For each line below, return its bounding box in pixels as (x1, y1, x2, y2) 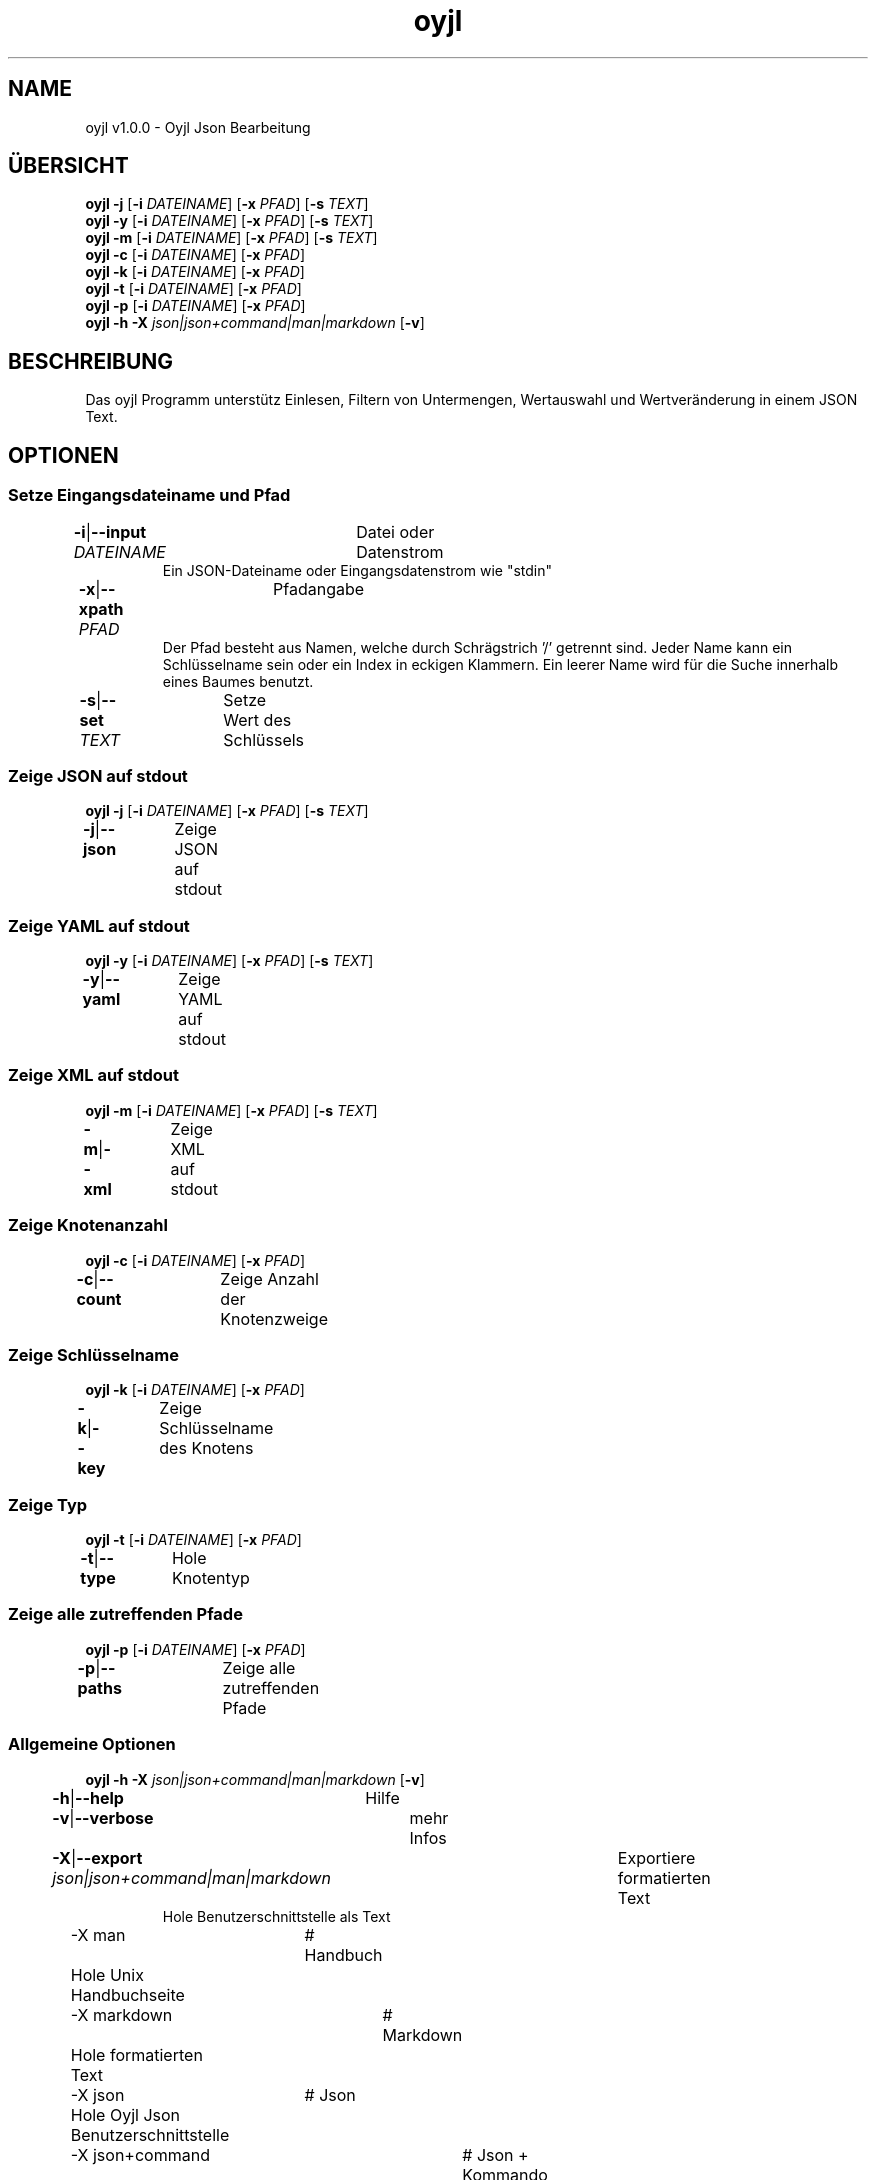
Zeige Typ (8, 1494, 88, 1515)
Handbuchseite (70, 1984, 185, 2005)
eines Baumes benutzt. (162, 672, 314, 690)
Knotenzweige (220, 1308, 328, 1329)
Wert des (223, 709, 292, 730)
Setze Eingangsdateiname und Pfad (8, 485, 291, 506)
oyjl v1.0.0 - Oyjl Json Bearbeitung (85, 118, 311, 136)
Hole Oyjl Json (70, 2104, 181, 2125)
